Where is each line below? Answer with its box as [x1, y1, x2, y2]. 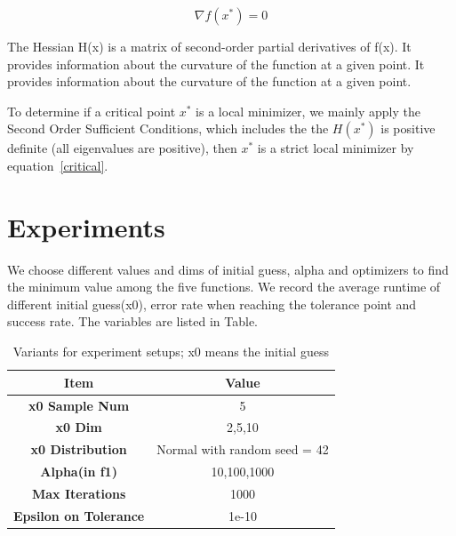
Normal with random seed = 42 [156, 440, 329, 459]
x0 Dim [55, 418, 102, 436]
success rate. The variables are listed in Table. [7, 312, 259, 331]
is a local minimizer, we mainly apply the [196, 101, 420, 120]
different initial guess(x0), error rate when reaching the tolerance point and [7, 294, 417, 313]
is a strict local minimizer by [257, 139, 414, 157]
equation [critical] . [7, 156, 108, 174]
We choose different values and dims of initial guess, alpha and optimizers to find [7, 260, 449, 278]
